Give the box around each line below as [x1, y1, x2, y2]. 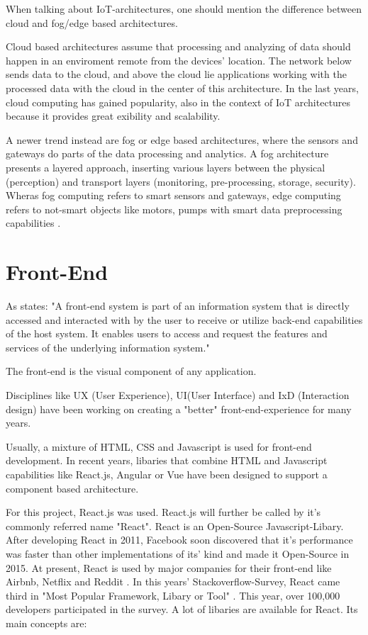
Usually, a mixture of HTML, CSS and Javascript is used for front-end [6, 439, 312, 454]
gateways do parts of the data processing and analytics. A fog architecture [6, 146, 329, 161]
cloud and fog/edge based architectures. [6, 15, 178, 30]
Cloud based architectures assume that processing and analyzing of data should [6, 39, 351, 54]
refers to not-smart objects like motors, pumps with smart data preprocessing [6, 201, 342, 216]
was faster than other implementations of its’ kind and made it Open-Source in [6, 546, 350, 561]
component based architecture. [6, 481, 139, 495]
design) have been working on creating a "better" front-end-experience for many [6, 401, 352, 416]
